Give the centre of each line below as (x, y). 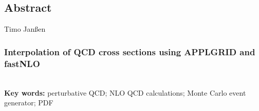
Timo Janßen (25, 29)
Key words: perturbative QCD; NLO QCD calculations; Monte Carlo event (125, 92)
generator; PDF (29, 103)
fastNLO (22, 63)
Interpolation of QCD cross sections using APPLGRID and (130, 51)
